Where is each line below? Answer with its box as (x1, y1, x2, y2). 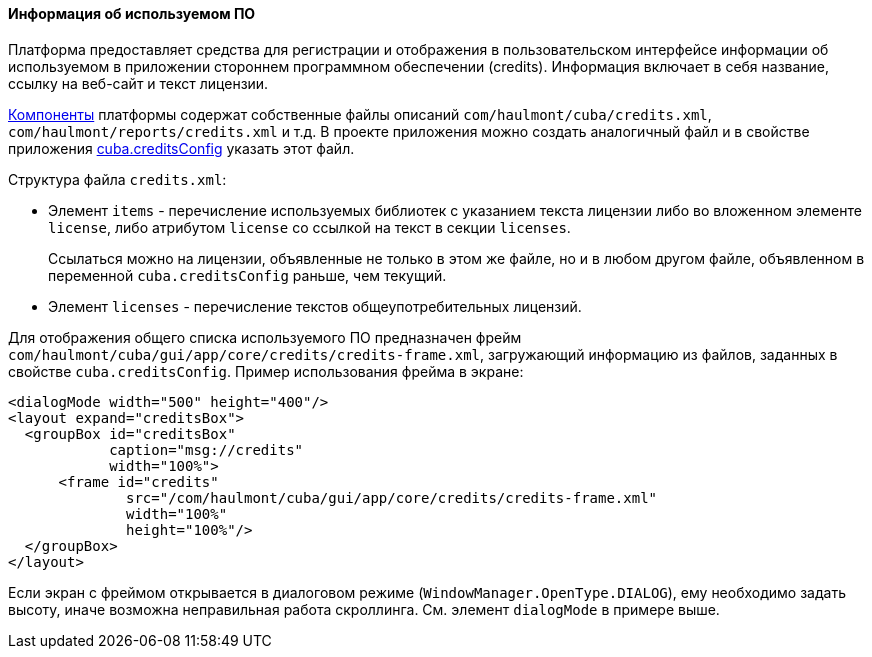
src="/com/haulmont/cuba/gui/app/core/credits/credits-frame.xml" (126, 489, 658, 506)
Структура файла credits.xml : (8, 170, 227, 188)
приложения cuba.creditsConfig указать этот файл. (8, 139, 355, 157)
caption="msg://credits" (109, 441, 304, 458)
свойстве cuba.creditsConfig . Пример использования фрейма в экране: (8, 362, 524, 380)
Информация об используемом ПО (8, 5, 256, 22)
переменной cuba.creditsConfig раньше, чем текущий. (48, 266, 447, 284)
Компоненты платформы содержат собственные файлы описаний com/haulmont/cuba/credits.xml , (8, 105, 712, 123)
